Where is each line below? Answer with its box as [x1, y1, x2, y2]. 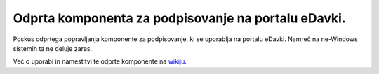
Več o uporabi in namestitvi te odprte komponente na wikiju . [13, 57, 187, 66]
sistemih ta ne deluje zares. [13, 44, 93, 52]
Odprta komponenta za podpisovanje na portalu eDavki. [13, 10, 347, 26]
